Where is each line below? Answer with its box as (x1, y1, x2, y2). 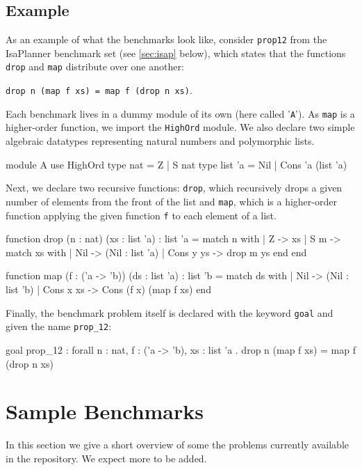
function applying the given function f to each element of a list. (6, 207, 277, 222)
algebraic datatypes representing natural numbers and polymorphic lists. (6, 134, 315, 148)
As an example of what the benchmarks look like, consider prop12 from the (6, 32, 327, 47)
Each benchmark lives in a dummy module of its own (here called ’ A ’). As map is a (6, 106, 355, 120)
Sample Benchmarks (6, 397, 204, 425)
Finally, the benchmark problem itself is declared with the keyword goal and (6, 305, 334, 320)
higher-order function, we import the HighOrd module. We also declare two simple (6, 120, 355, 134)
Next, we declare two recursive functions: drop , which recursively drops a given (6, 180, 343, 195)
